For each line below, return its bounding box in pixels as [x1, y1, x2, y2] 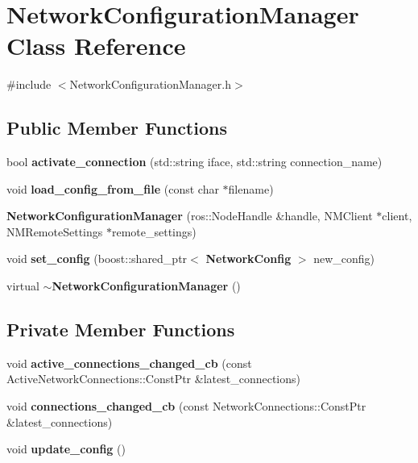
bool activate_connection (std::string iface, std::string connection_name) [6, 153, 383, 170]
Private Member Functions [6, 317, 235, 342]
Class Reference [6, 29, 186, 62]
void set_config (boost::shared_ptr [6, 250, 188, 267]
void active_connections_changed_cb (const [6, 354, 252, 371]
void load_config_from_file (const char [6, 180, 219, 197]
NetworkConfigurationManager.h [69, 76, 231, 93]
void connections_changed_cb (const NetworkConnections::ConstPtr [6, 398, 366, 415]
